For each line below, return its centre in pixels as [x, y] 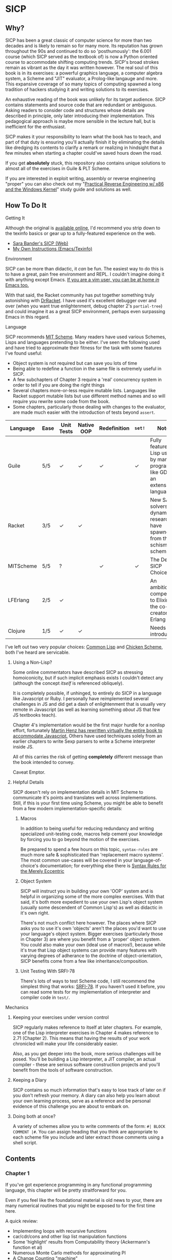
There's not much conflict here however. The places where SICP [88, 923]
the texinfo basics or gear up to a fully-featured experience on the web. [81, 233]
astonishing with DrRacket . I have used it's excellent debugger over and [81, 300]
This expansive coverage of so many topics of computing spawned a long [83, 84]
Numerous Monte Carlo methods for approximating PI [69, 1253]
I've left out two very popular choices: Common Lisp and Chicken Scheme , [84, 647]
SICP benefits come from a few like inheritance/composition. [84, 961]
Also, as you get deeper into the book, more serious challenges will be [87, 1053]
